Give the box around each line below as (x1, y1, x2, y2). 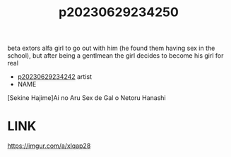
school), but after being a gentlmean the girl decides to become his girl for (7, 51, 224, 60)
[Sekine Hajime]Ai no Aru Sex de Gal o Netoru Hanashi (7, 94, 166, 102)
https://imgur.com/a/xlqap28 (7, 142, 91, 150)
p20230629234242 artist (17, 73, 93, 81)
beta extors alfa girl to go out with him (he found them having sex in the (7, 44, 215, 53)
